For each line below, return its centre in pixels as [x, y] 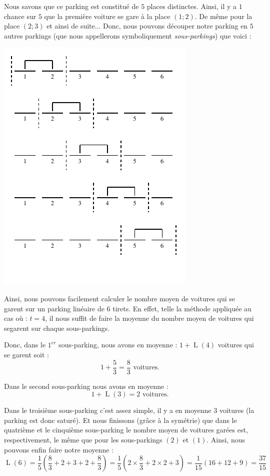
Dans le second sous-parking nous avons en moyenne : [86, 386]
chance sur [20, 16]
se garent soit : [27, 354]
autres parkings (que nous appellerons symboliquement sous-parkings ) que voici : [128, 35]
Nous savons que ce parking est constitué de [71, 6]
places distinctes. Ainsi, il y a [192, 6]
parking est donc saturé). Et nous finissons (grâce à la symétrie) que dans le [120, 420]
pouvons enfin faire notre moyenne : [59, 449]
